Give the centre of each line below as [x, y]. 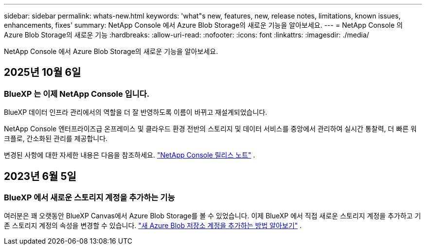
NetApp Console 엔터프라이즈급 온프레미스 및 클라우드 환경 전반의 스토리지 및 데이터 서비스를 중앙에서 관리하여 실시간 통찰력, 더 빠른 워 [210, 129]
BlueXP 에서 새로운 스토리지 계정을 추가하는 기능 [89, 198]
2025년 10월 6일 [43, 72]
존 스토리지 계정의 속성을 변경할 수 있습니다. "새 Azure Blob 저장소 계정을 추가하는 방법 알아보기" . [153, 226]
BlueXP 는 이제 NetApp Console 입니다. [77, 94]
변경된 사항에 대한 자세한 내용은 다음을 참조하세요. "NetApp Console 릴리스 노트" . [130, 155]
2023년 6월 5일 [40, 176]
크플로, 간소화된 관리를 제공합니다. [56, 139]
